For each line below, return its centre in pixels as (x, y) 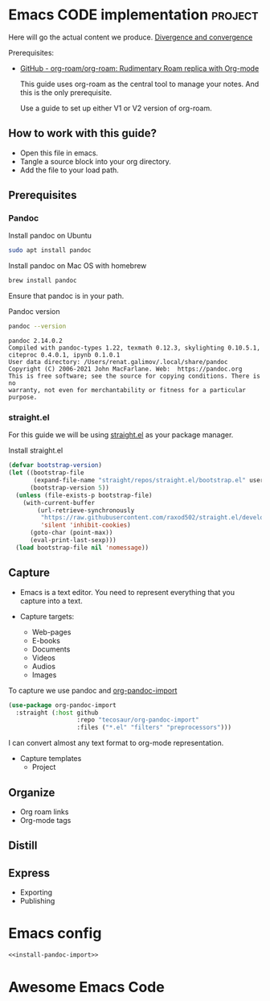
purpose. (23, 397)
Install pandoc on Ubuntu (50, 236)
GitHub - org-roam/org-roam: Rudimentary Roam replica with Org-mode (139, 68)
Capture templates (51, 759)
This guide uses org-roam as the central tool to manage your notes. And (139, 84)
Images (44, 675)
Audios (44, 666)
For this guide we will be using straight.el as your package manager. (121, 435)
